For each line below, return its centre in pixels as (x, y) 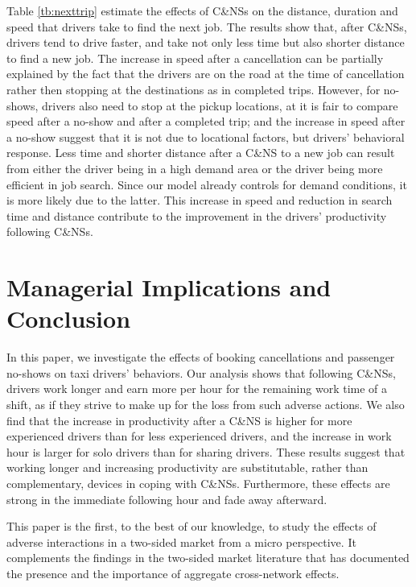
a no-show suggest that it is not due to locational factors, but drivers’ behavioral (206, 136)
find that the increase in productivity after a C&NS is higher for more (179, 420)
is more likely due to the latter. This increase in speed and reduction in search (200, 200)
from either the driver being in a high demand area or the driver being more (195, 168)
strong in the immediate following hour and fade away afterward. (167, 499)
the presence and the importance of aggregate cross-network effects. (173, 573)
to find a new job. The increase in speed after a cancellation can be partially (195, 58)
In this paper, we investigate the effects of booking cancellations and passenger (201, 357)
